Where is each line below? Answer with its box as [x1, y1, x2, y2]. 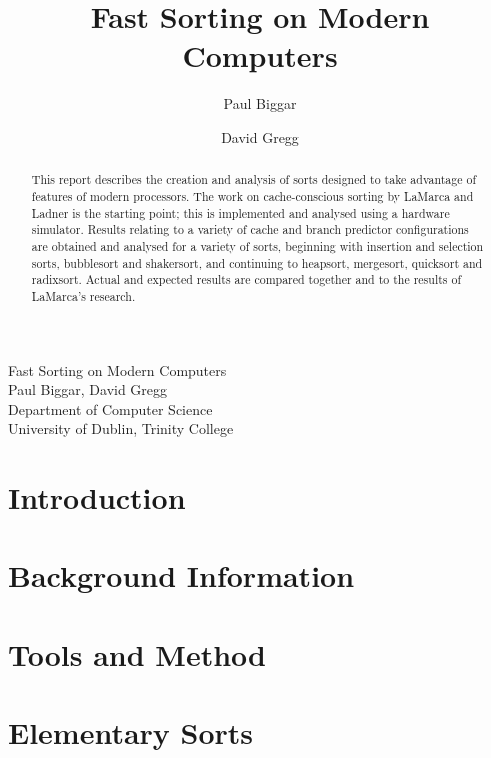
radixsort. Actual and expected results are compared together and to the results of [31, 271, 462, 288]
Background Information [8, 555, 355, 596]
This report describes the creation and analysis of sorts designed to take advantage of [31, 171, 477, 188]
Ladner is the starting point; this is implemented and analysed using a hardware [31, 204, 450, 221]
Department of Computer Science [8, 398, 213, 419]
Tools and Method [8, 633, 266, 674]
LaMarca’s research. [31, 287, 136, 304]
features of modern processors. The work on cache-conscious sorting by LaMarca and [31, 187, 474, 204]
